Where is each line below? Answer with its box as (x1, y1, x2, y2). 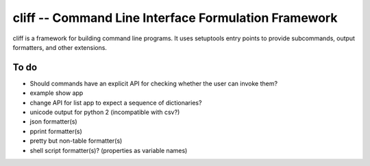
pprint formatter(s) (29, 127, 82, 135)
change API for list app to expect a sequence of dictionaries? (29, 98, 202, 107)
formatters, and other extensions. (12, 43, 108, 51)
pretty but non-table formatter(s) (29, 137, 123, 145)
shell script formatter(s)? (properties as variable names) (29, 146, 188, 154)
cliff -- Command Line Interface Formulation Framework (12, 10, 338, 25)
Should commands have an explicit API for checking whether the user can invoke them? (29, 79, 277, 87)
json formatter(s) (29, 117, 78, 126)
